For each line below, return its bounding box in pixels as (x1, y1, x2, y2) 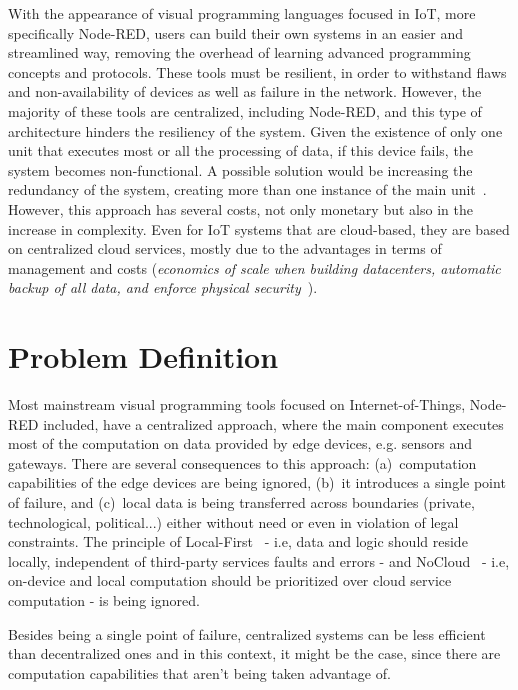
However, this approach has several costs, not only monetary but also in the (8, 198, 473, 219)
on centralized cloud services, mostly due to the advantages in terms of (8, 238, 442, 259)
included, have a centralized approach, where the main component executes (43, 413, 504, 434)
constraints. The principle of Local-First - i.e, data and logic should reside (8, 531, 468, 552)
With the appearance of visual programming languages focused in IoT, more (8, 3, 476, 23)
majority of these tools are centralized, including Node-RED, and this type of (8, 100, 482, 121)
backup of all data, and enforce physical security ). (8, 277, 318, 298)
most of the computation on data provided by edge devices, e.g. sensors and (8, 433, 473, 454)
